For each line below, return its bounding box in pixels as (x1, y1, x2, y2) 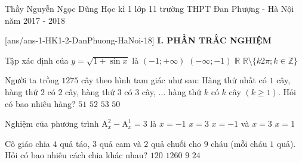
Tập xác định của (5, 54, 69, 66)
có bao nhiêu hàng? (5, 97, 76, 109)
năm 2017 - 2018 (5, 14, 66, 26)
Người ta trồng (5, 74, 59, 86)
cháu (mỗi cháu (211, 137, 267, 149)
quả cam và (99, 137, 141, 149)
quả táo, (60, 137, 90, 149)
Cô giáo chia (5, 137, 50, 149)
